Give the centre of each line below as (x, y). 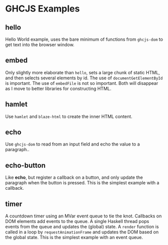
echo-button (25, 165)
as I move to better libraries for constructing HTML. (58, 88)
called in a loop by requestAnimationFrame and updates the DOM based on (82, 232)
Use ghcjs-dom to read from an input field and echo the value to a (72, 144)
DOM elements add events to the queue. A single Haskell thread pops (77, 221)
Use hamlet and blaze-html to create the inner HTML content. (69, 116)
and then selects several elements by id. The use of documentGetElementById (84, 78)
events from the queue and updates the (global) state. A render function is (82, 227)
